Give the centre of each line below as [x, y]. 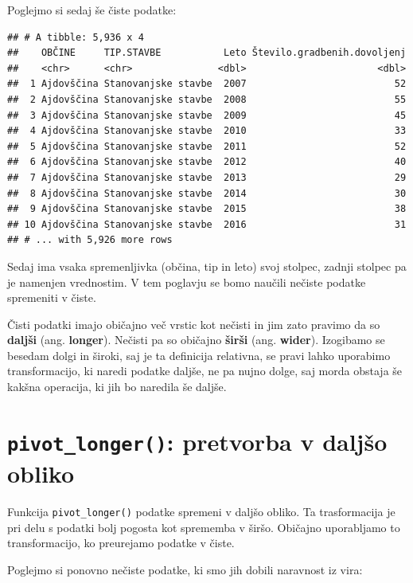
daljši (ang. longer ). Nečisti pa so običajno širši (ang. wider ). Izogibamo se [196, 340]
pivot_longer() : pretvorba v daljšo [197, 441]
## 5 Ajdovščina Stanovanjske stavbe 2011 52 [207, 146]
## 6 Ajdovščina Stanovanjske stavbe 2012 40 [207, 162]
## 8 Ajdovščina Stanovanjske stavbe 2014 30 [207, 193]
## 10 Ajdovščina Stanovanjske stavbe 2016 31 [207, 224]
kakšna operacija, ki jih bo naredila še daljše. [117, 387]
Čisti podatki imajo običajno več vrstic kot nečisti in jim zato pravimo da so [194, 324]
